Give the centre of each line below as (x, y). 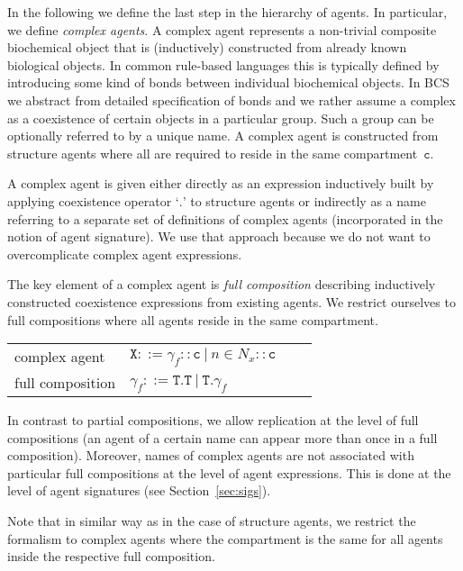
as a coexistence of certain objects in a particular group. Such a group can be (221, 118)
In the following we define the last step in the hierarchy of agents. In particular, (227, 12)
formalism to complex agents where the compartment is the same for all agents (225, 538)
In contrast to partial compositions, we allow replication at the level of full (213, 420)
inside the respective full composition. (111, 556)
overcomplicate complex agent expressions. (125, 254)
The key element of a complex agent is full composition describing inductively (222, 284)
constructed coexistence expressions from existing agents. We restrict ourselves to (231, 301)
